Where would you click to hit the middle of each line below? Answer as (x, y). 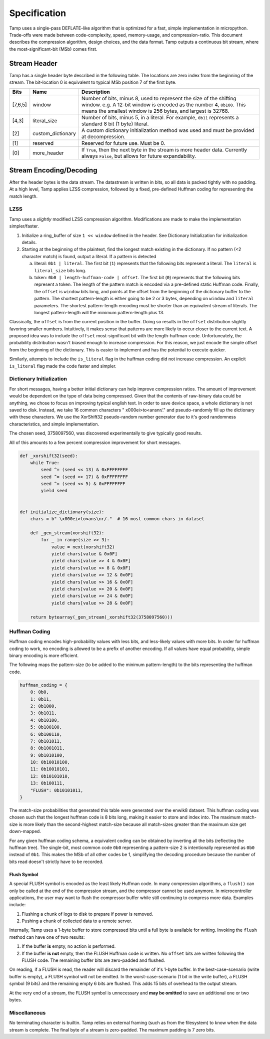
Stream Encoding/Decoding (53, 170)
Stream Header (33, 63)
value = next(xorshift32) (83, 547)
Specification (38, 13)
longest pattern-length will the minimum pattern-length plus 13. (99, 312)
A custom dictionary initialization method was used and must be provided (168, 130)
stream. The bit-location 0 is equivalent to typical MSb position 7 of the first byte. (93, 82)
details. (29, 243)
